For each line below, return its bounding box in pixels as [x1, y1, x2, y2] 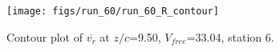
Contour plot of [6, 28, 83, 45]
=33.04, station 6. [186, 28, 274, 45]
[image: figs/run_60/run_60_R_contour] [6, 6, 219, 17]
